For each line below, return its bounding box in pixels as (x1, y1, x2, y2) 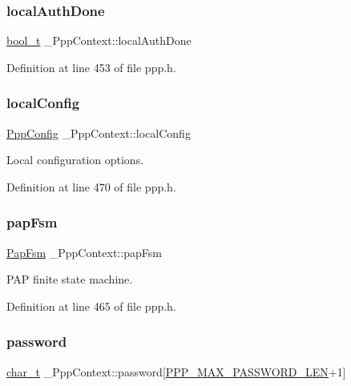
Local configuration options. (6, 151, 144, 168)
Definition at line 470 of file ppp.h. (6, 178, 176, 195)
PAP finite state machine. (6, 271, 133, 287)
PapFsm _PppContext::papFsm (6, 243, 162, 260)
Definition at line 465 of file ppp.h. (6, 297, 176, 314)
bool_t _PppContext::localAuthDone (6, 32, 192, 49)
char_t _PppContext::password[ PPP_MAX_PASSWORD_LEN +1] (6, 363, 346, 380)
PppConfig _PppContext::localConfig (6, 124, 191, 141)
